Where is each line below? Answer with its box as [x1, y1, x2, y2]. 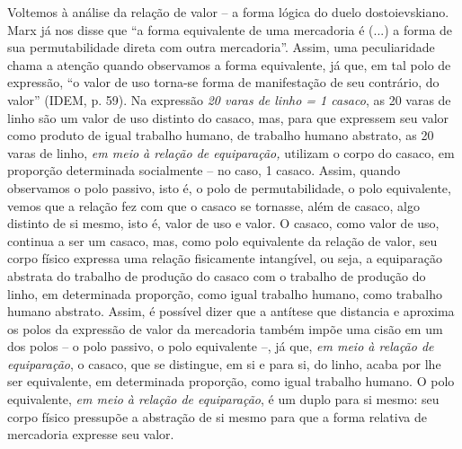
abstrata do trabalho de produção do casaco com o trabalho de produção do [7, 266, 426, 285]
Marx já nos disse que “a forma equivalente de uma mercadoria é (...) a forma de [7, 20, 453, 39]
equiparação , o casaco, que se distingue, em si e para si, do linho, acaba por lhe [7, 354, 441, 373]
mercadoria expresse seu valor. [7, 425, 174, 444]
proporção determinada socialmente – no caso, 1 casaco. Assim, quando [7, 161, 401, 180]
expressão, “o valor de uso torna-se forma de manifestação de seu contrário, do [7, 73, 440, 92]
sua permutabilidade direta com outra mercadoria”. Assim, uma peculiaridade [7, 38, 435, 57]
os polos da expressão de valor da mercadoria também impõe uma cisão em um [7, 319, 443, 338]
